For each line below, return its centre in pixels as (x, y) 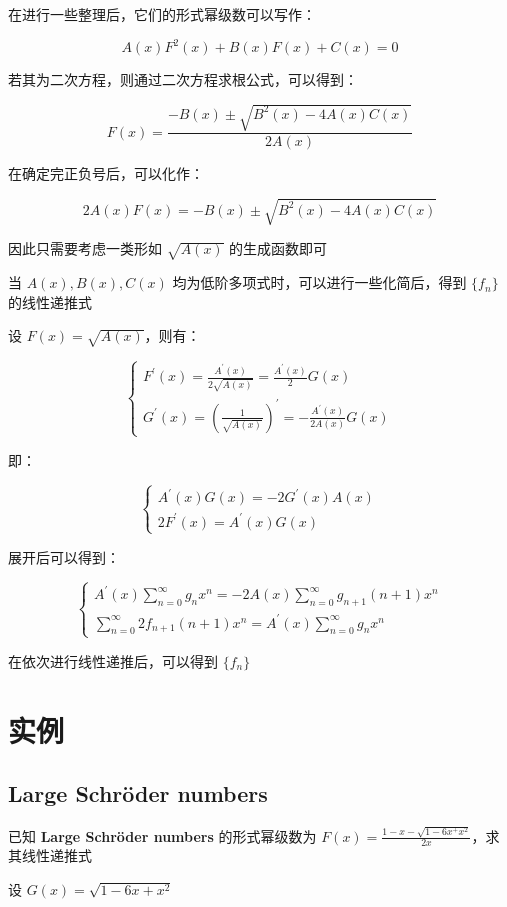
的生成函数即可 (278, 248)
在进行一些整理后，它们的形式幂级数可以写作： (162, 14)
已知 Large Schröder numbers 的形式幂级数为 (162, 835)
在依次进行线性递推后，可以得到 (113, 660)
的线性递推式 (50, 301)
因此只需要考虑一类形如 (85, 248)
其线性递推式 (50, 855)
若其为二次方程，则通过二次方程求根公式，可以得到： (183, 79)
